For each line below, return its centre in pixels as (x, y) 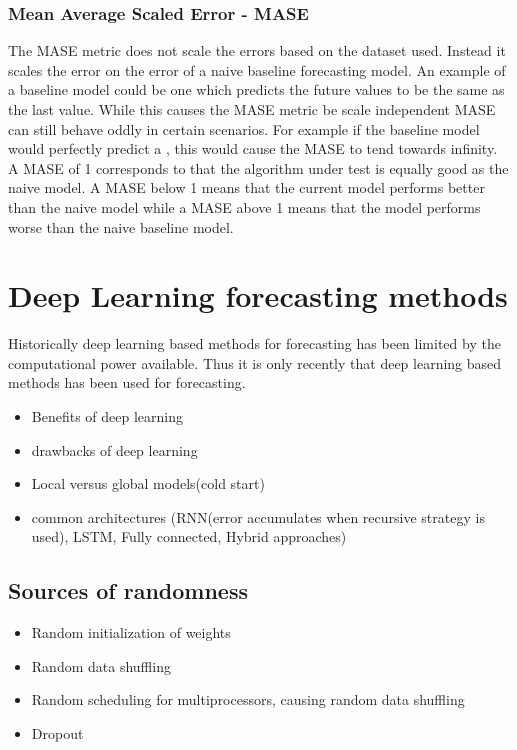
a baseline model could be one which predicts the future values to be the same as (256, 89)
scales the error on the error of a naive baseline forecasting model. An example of (257, 69)
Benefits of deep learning (107, 416)
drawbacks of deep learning (114, 449)
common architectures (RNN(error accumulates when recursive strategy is (258, 516)
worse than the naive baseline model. (121, 226)
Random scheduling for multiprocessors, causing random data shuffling (248, 699)
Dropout (57, 733)
